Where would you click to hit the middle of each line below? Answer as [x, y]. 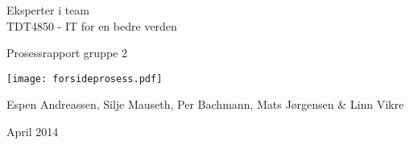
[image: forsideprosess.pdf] [85, 79]
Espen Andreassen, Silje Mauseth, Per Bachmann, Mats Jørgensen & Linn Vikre [205, 104]
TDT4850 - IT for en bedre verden [92, 25]
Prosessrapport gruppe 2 [67, 53]
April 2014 [33, 132]
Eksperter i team [48, 10]
